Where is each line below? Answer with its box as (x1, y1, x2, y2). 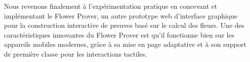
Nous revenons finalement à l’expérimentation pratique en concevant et (4, 1, 218, 11)
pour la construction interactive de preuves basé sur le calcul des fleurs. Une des (4, 20, 245, 30)
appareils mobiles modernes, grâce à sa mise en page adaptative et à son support (4, 39, 247, 49)
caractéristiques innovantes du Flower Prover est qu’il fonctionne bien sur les (4, 29, 235, 40)
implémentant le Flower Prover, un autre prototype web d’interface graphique (4, 10, 238, 21)
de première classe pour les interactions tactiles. (4, 48, 148, 59)
